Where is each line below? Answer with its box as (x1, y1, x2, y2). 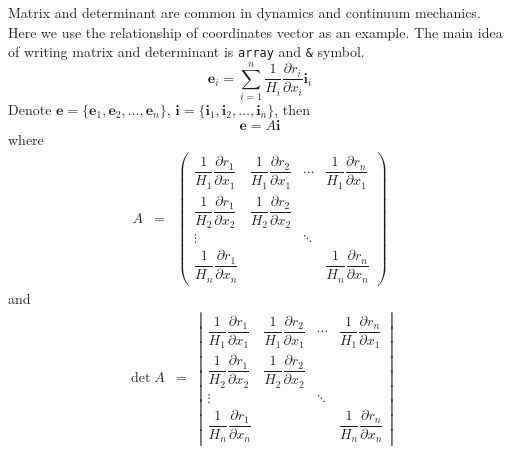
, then (274, 98, 311, 119)
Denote (8, 98, 52, 119)
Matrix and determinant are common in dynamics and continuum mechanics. (8, 2, 481, 22)
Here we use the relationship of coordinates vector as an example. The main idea (8, 21, 503, 42)
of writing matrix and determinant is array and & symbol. (8, 41, 365, 62)
